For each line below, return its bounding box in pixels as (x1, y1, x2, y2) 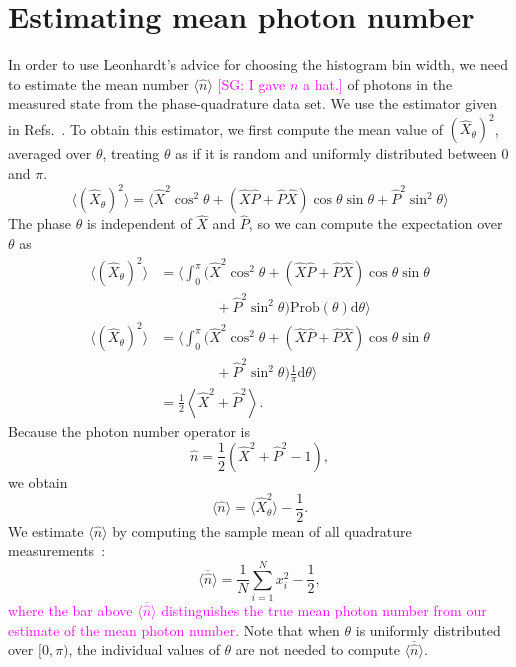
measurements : (8, 540, 106, 561)
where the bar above (8, 599, 133, 620)
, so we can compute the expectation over (248, 213, 503, 234)
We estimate (8, 520, 84, 541)
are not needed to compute (235, 639, 400, 660)
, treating (102, 143, 160, 164)
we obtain (8, 471, 68, 492)
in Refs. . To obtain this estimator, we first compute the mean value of (8, 118, 443, 139)
